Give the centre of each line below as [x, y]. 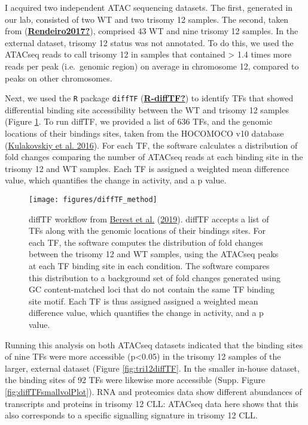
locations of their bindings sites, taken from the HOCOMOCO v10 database [144, 133]
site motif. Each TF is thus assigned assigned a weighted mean [144, 301]
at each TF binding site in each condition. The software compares [149, 266]
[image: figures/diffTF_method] [93, 199]
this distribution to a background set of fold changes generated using [155, 277]
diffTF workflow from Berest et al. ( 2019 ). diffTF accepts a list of [149, 218]
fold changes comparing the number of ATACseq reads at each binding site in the [154, 157]
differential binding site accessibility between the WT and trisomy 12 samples [147, 109]
